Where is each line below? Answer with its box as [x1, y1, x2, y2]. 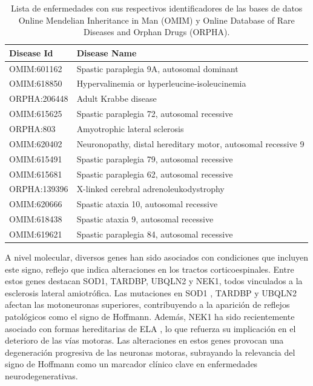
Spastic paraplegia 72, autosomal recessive [76, 107, 233, 120]
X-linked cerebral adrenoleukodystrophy [76, 182, 225, 195]
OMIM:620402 [9, 137, 62, 150]
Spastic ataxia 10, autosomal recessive [76, 198, 218, 210]
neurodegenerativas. [5, 369, 78, 382]
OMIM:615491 [9, 152, 62, 165]
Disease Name [76, 46, 137, 59]
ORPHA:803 [9, 122, 56, 135]
